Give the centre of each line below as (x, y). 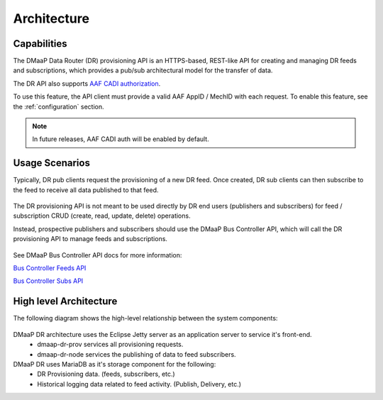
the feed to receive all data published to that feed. (86, 190)
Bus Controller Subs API (48, 281)
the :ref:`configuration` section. (59, 106)
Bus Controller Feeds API (50, 268)
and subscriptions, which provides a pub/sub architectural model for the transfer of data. (143, 70)
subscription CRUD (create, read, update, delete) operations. (102, 216)
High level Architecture (65, 301)
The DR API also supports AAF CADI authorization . (87, 83)
